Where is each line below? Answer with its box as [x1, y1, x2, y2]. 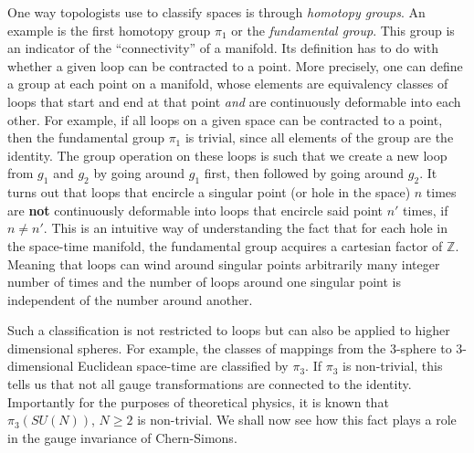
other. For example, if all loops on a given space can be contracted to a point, [7, 110, 443, 129]
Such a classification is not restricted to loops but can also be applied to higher [7, 321, 450, 340]
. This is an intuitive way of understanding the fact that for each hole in [43, 218, 448, 237]
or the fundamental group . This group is [231, 20, 455, 39]
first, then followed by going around [204, 163, 405, 183]
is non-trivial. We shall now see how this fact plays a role [137, 410, 457, 429]
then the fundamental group [7, 128, 164, 147]
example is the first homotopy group [7, 20, 211, 39]
